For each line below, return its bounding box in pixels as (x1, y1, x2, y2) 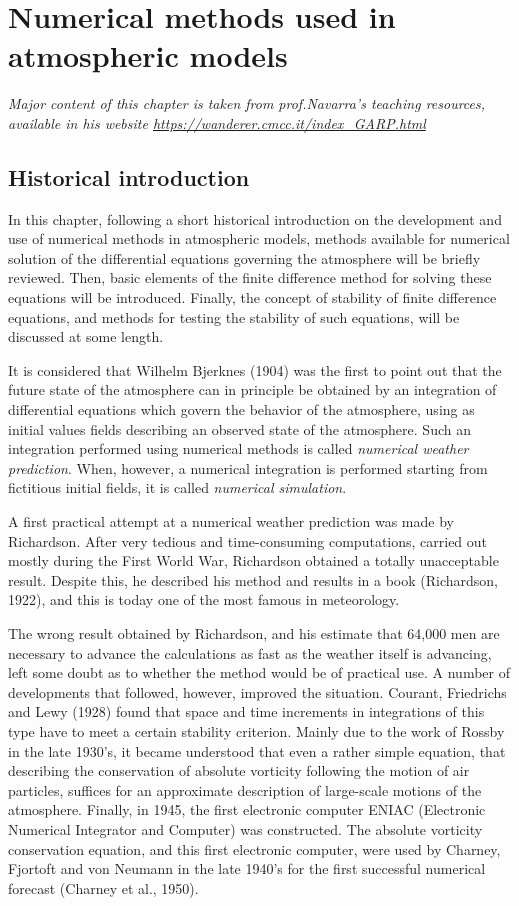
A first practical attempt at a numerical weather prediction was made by (8, 511, 454, 532)
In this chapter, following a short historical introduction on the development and (8, 208, 502, 229)
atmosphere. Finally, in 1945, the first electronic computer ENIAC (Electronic (8, 799, 486, 820)
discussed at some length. (8, 326, 164, 347)
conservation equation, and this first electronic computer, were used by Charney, (8, 838, 501, 859)
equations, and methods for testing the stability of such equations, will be (8, 306, 460, 327)
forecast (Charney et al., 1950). (8, 877, 199, 898)
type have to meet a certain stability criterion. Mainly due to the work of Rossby (8, 720, 505, 741)
